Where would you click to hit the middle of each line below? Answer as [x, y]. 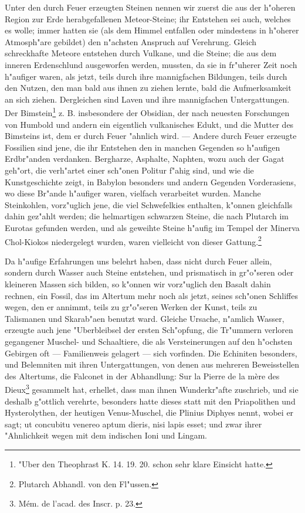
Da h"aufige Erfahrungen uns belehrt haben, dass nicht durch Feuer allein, [138, 261]
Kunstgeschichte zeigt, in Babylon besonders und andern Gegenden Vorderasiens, [150, 181]
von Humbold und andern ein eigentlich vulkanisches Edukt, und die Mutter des [149, 124]
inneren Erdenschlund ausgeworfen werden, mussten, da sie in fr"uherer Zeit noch [151, 64]
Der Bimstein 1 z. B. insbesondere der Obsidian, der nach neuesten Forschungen [147, 112]
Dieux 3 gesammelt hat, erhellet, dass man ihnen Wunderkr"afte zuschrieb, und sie [152, 388]
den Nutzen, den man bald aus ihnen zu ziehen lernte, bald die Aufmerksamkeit [148, 88]
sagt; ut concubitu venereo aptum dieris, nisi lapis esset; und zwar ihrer [133, 424]
